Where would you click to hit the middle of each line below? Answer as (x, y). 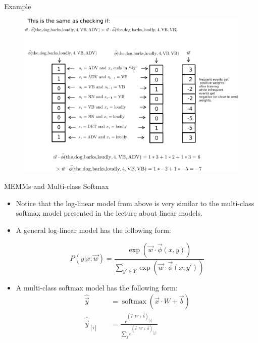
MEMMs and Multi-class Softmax (57, 186)
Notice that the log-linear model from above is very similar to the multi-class (135, 203)
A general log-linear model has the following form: (93, 230)
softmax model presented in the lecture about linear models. (109, 213)
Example (18, 6)
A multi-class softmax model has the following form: (97, 287)
